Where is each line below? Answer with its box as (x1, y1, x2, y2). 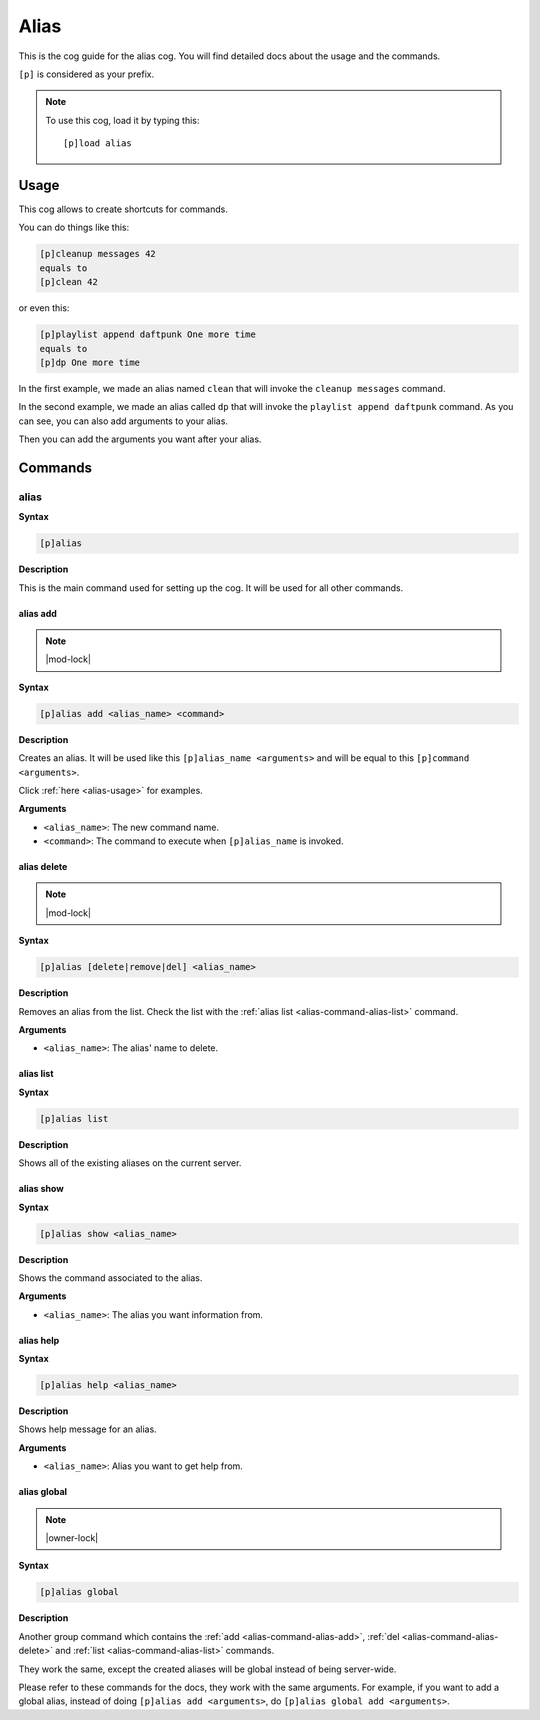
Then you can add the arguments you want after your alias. (18, 433, 262, 445)
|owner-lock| (45, 1531, 99, 1544)
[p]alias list (39, 1113, 109, 1124)
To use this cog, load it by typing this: (45, 114, 200, 126)
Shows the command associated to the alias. (18, 1271, 203, 1284)
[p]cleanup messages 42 (39, 248, 157, 260)
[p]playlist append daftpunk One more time (39, 329, 257, 340)
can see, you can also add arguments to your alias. (18, 415, 229, 427)
